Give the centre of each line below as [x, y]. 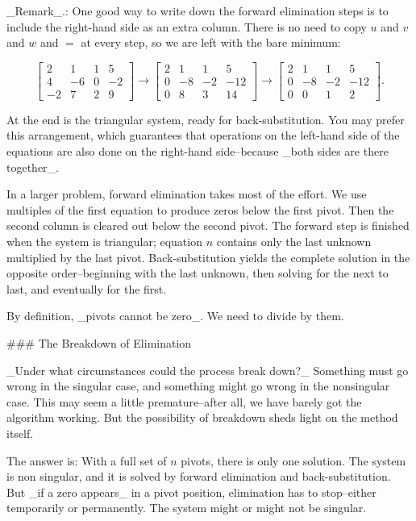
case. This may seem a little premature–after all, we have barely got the [184, 401]
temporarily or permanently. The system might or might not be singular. [187, 508]
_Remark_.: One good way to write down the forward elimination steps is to [198, 10]
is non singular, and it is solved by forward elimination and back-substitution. [199, 476]
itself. [20, 433]
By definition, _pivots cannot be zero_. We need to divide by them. [175, 316]
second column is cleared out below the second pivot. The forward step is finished [208, 225]
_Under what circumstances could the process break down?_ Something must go [208, 370]
